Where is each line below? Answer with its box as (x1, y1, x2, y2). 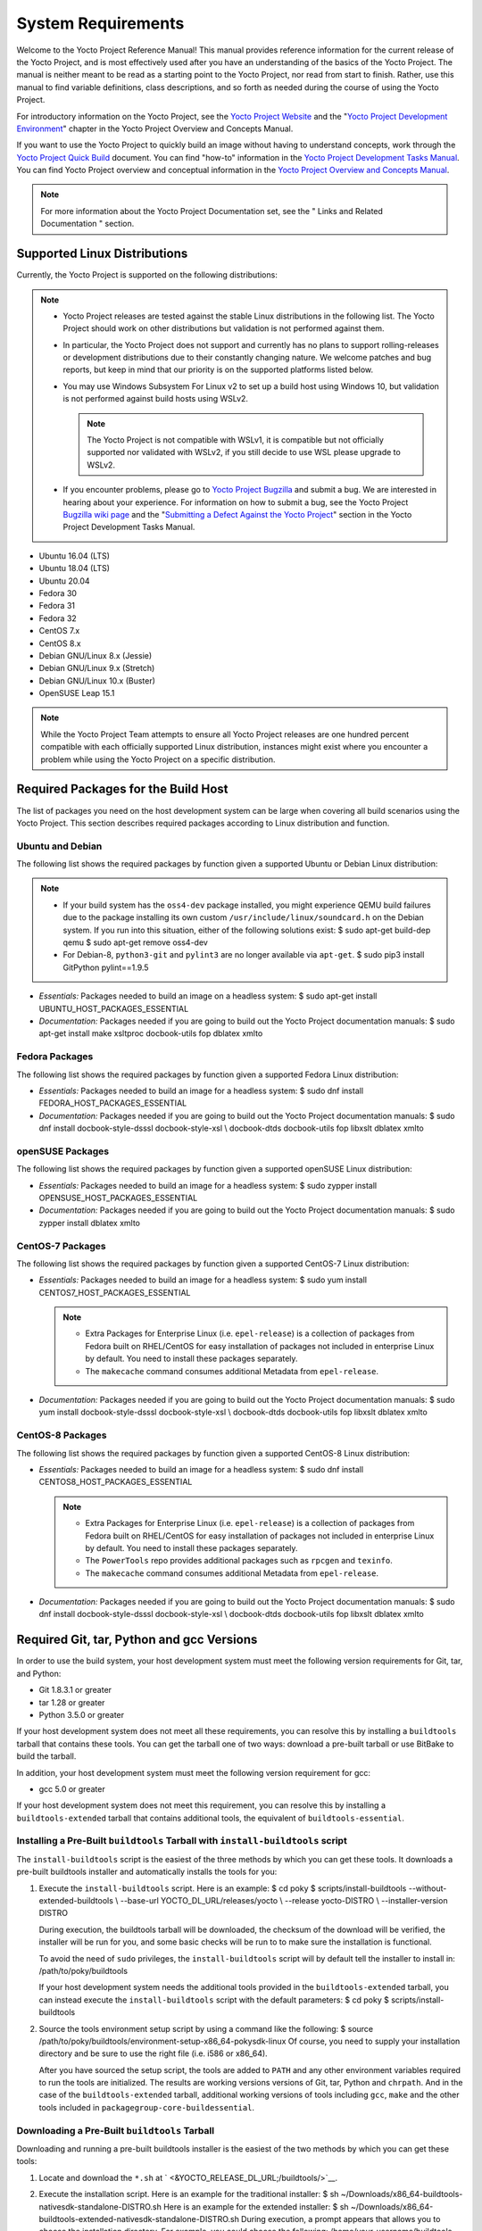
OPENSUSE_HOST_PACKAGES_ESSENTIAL (38, 1192, 198, 1203)
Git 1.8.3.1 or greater (38, 1685, 112, 1696)
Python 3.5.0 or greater (38, 1709, 125, 1720)
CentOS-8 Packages (16, 1429, 107, 1441)
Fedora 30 (38, 587, 78, 598)
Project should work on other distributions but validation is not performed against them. (62, 323, 385, 334)
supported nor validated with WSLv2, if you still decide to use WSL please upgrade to (87, 447, 401, 458)
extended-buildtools (38, 1895, 113, 1905)
